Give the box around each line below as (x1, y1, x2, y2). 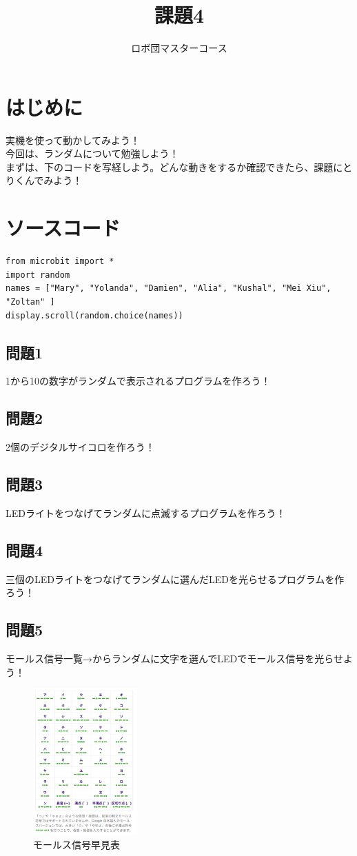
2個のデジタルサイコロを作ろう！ (6, 440, 155, 454)
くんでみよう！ (14, 173, 83, 187)
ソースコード (6, 214, 121, 242)
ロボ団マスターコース (131, 41, 227, 55)
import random (6, 269, 70, 280)
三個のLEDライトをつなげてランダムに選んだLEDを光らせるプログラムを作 (6, 571, 345, 586)
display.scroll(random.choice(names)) (6, 310, 183, 320)
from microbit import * (6, 256, 114, 267)
